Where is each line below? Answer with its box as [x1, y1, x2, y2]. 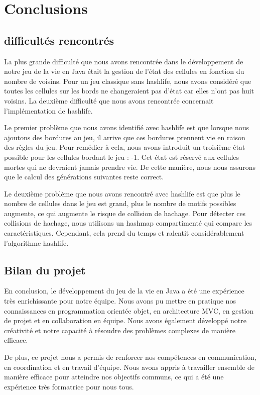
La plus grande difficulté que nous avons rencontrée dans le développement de [4, 56, 243, 66]
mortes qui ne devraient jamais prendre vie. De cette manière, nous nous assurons [4, 161, 256, 172]
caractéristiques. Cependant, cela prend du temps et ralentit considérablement [4, 228, 244, 238]
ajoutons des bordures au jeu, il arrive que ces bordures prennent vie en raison [4, 132, 245, 142]
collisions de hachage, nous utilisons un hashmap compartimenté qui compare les [4, 218, 252, 228]
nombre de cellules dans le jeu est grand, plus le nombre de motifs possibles [4, 198, 236, 209]
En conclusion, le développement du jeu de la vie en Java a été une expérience [4, 285, 244, 296]
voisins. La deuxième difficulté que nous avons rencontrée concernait [4, 95, 214, 106]
